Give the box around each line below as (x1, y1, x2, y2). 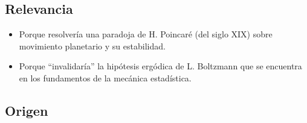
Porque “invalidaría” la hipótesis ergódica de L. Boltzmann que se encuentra (19, 60, 302, 72)
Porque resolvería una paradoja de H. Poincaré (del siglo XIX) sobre (19, 28, 273, 40)
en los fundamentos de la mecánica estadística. (19, 71, 192, 84)
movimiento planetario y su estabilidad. (19, 39, 166, 52)
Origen (5, 101, 48, 119)
